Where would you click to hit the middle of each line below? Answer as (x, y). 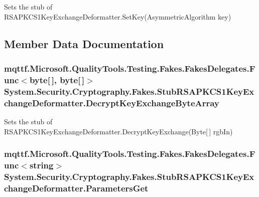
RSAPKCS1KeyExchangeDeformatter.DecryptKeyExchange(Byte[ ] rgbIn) (118, 131)
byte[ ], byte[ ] (57, 79)
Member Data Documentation (84, 43)
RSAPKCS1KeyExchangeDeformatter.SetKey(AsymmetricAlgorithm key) (118, 16)
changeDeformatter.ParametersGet (76, 188)
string (41, 165)
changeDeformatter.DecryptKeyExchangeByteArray (112, 103)
